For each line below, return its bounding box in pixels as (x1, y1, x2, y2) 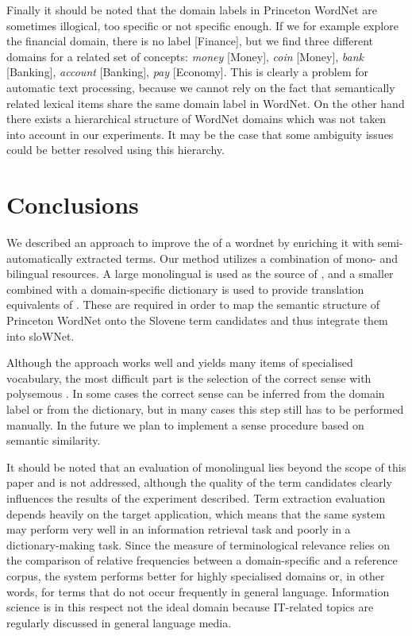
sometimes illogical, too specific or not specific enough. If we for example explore (6, 17, 399, 33)
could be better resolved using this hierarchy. (6, 141, 225, 158)
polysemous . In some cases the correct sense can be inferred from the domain (6, 385, 385, 402)
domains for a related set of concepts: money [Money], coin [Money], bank (6, 48, 364, 64)
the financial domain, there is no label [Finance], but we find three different (6, 33, 374, 49)
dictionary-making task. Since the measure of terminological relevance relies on (6, 536, 391, 553)
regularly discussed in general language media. (6, 614, 232, 630)
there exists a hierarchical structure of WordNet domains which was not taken (6, 110, 387, 127)
